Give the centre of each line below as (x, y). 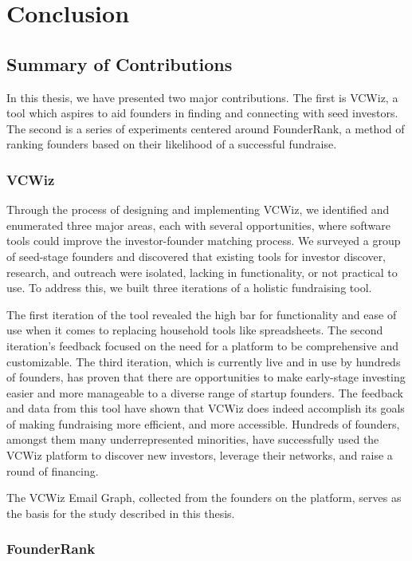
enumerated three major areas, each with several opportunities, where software (199, 225)
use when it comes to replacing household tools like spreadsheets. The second (195, 330)
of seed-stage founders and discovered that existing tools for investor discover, (196, 256)
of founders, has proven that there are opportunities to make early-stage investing (206, 377)
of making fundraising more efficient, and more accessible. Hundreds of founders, (203, 423)
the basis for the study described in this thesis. (121, 513)
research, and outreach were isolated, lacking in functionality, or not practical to (202, 272)
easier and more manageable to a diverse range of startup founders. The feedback (205, 392)
